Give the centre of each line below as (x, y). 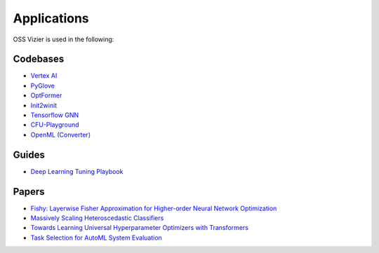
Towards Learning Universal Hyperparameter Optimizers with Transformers (140, 228)
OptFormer (46, 95)
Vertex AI (44, 76)
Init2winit (44, 105)
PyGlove (43, 86)
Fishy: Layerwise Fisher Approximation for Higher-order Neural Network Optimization (154, 208)
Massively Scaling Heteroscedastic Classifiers (97, 218)
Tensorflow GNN (55, 115)
